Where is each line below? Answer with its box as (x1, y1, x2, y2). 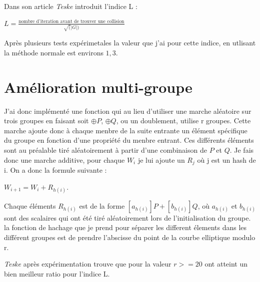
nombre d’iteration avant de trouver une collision (18, 19, 124, 24)
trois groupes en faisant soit (4, 115, 89, 126)
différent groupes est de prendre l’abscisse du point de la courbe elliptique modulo (4, 232, 255, 242)
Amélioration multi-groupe (4, 76, 192, 97)
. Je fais (229, 144, 254, 155)
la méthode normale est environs (4, 47, 103, 57)
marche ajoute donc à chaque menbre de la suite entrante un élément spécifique (4, 125, 247, 135)
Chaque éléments (4, 200, 56, 211)
